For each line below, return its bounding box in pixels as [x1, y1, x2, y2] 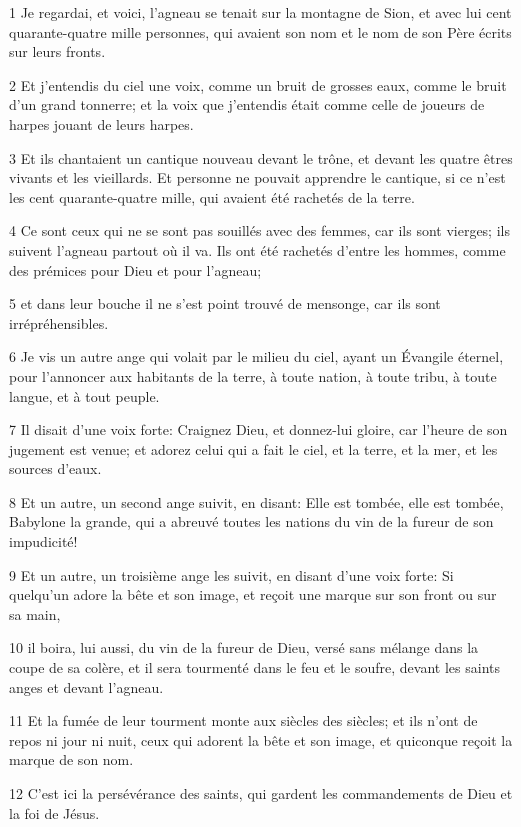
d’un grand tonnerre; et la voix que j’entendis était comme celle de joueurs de [9, 94, 485, 115]
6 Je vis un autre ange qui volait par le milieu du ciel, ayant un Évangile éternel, [9, 346, 504, 367]
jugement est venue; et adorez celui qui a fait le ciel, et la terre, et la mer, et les [9, 438, 498, 459]
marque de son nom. [9, 749, 134, 770]
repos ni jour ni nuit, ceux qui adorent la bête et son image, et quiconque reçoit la [9, 729, 513, 750]
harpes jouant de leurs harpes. [9, 113, 194, 134]
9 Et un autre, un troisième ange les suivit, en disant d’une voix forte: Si [9, 564, 454, 585]
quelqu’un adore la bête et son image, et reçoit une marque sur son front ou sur [9, 584, 497, 605]
